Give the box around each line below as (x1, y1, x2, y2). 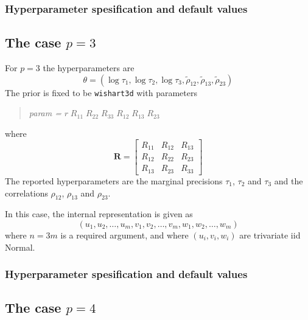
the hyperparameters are (43, 61, 135, 74)
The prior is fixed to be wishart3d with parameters (5, 86, 197, 99)
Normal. (5, 240, 35, 253)
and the (274, 174, 303, 187)
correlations (5, 186, 48, 199)
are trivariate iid (239, 228, 301, 241)
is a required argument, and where (60, 228, 189, 241)
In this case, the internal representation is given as (5, 207, 193, 220)
